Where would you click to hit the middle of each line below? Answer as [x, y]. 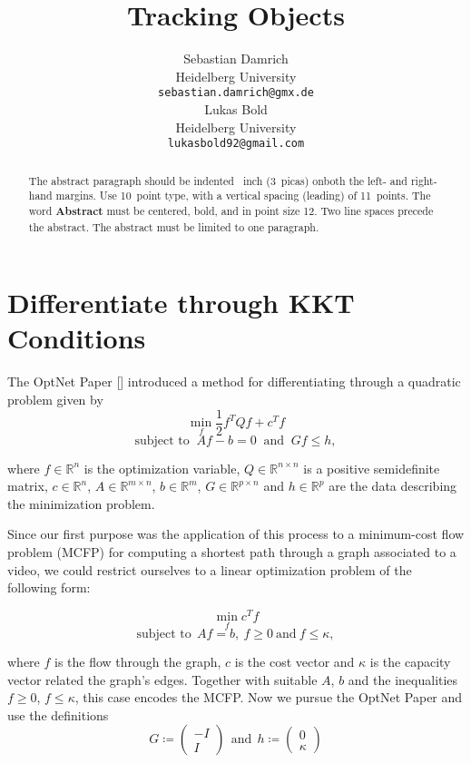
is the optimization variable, [162, 468]
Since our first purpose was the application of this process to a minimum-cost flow [236, 534]
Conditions [77, 338]
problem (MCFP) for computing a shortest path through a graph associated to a [232, 551]
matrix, [28, 486]
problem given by [55, 399]
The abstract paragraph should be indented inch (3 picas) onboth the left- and [218, 180]
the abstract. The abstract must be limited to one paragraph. [174, 226]
